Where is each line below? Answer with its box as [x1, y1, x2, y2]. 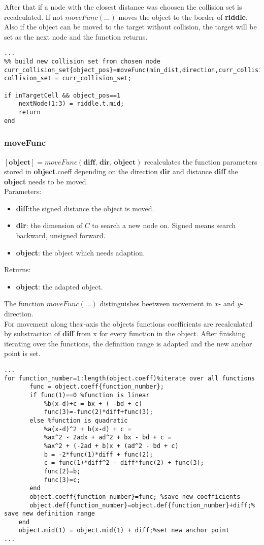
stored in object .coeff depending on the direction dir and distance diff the [4, 166, 238, 177]
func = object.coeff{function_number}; [29, 383, 164, 391]
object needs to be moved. [4, 176, 88, 186]
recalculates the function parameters [144, 156, 257, 167]
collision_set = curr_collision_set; [4, 75, 131, 82]
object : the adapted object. [16, 281, 103, 292]
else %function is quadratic [29, 416, 128, 424]
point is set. [4, 348, 41, 359]
